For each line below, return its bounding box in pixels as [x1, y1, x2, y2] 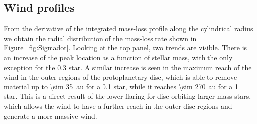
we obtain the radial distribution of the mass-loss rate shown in [4, 33, 197, 43]
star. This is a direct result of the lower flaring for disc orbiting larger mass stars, [4, 91, 251, 101]
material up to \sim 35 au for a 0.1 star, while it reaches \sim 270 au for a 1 [4, 81, 238, 91]
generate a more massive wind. [4, 110, 97, 121]
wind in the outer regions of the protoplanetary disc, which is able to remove [4, 72, 237, 82]
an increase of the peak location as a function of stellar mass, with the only [4, 52, 233, 62]
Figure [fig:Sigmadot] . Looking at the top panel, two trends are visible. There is [4, 42, 247, 53]
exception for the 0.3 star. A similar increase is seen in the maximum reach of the [4, 62, 252, 72]
